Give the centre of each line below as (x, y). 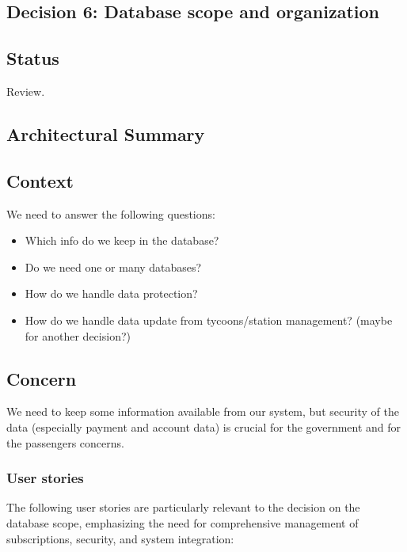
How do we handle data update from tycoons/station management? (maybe (209, 320)
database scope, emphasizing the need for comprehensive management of (183, 522)
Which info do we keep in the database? (122, 240)
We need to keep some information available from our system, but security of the (203, 411)
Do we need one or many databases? (113, 266)
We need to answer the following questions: (111, 213)
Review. (26, 91)
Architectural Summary (106, 133)
